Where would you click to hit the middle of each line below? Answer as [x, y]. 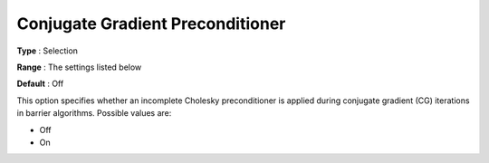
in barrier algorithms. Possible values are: [94, 113]
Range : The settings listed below [79, 67]
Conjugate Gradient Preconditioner [151, 24]
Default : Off [40, 84]
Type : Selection [48, 51]
